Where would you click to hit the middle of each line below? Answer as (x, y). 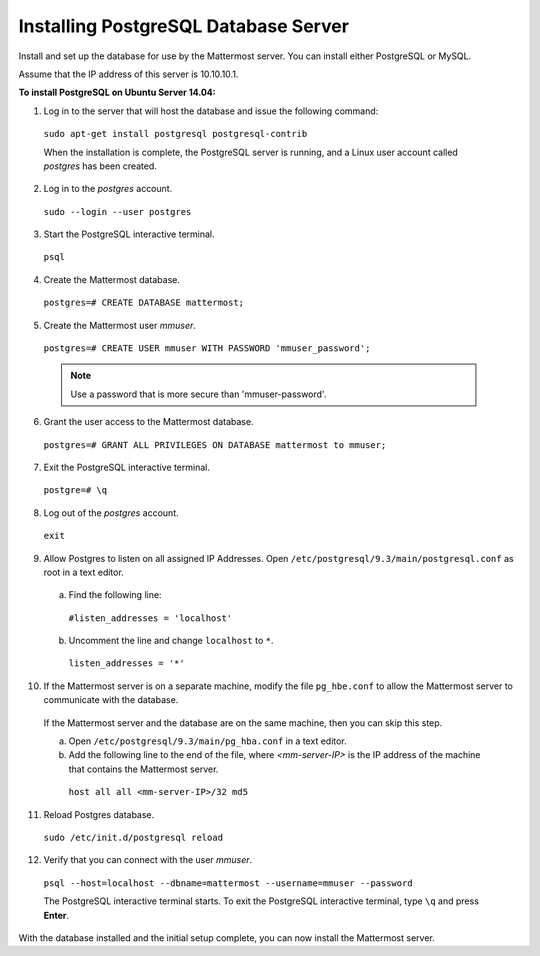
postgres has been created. (100, 166)
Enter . (56, 915)
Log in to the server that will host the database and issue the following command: (211, 111)
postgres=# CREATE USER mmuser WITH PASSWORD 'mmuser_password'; (207, 348)
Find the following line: (115, 595)
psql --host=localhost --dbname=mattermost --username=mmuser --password (228, 883)
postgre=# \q (75, 490)
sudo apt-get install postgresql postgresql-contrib (175, 134)
